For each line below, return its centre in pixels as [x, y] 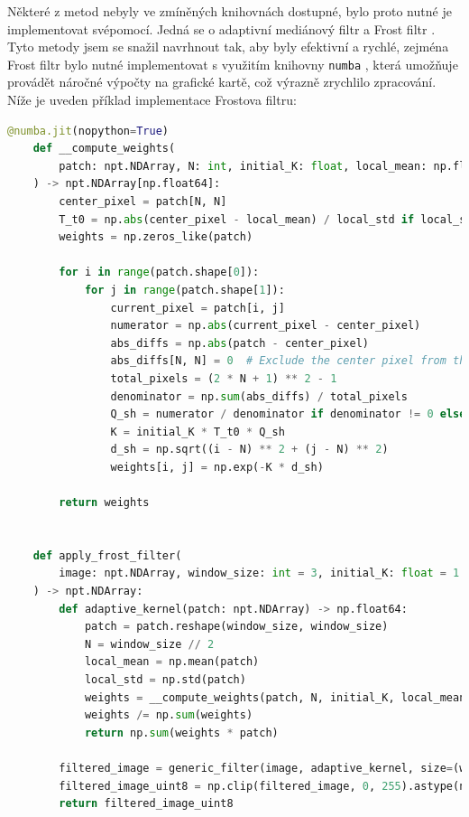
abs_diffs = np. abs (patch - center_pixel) [239, 343]
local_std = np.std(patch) [165, 680]
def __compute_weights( [104, 149]
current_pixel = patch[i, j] [198, 308]
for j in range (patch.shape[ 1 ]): [184, 290]
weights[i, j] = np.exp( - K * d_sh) [217, 467]
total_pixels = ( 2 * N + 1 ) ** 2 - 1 [224, 378]
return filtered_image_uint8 [146, 804]
